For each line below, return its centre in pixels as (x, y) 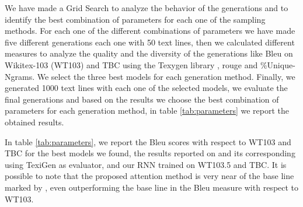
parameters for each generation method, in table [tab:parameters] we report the (147, 110)
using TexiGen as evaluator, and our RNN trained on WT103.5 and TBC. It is (146, 164)
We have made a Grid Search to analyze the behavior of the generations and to (147, 8)
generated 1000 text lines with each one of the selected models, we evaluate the (146, 88)
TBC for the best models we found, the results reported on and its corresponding (150, 153)
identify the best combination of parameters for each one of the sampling (135, 19)
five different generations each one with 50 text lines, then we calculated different (150, 42)
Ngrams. (20, 76)
